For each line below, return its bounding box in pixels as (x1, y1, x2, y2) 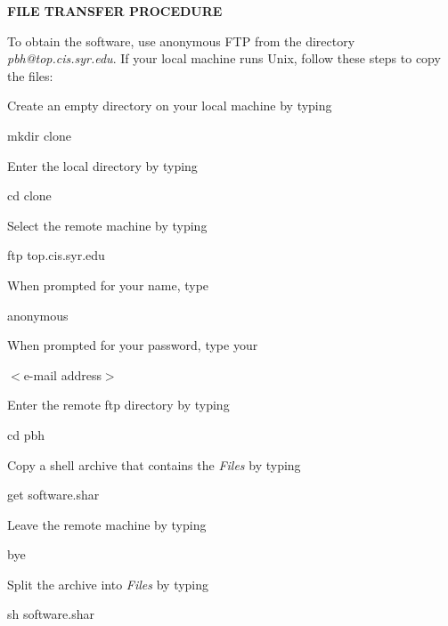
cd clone (7, 186, 52, 205)
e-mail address (23, 365, 102, 384)
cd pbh (7, 425, 45, 443)
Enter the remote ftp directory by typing (7, 395, 230, 414)
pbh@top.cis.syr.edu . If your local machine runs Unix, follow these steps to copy (7, 49, 441, 68)
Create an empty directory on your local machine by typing (7, 96, 332, 115)
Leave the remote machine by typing (7, 515, 207, 533)
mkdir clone (7, 126, 71, 144)
